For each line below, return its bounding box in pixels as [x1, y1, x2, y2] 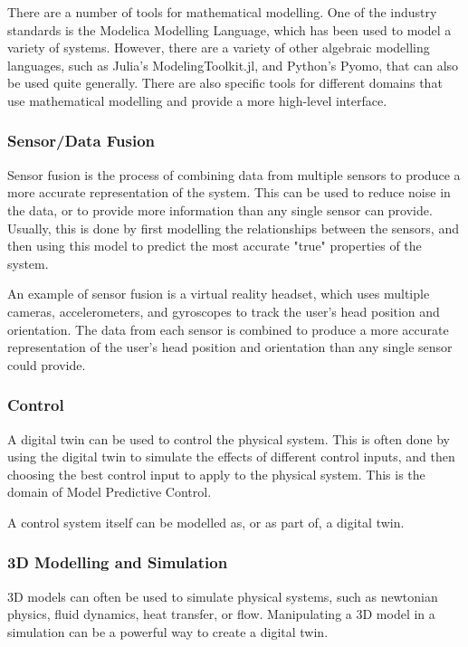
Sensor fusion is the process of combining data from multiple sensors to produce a [7, 165, 461, 184]
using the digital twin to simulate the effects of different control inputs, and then [7, 447, 455, 466]
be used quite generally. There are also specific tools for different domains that [7, 73, 443, 92]
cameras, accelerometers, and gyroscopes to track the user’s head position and [7, 301, 440, 320]
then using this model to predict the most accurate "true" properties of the [7, 236, 422, 255]
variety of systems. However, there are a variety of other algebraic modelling [7, 38, 430, 57]
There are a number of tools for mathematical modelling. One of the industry [7, 3, 437, 21]
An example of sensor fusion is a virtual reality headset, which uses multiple [7, 284, 430, 303]
